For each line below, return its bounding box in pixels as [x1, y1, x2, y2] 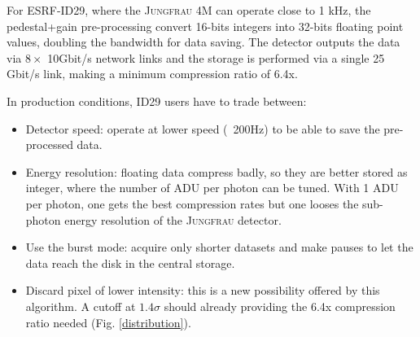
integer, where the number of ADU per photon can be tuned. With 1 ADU [25, 179, 399, 196]
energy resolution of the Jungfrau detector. [64, 211, 282, 228]
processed [25, 136, 73, 153]
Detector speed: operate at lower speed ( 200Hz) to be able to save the [25, 120, 380, 137]
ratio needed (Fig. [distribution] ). [25, 313, 191, 330]
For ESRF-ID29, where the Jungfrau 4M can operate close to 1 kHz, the [7, 2, 371, 18]
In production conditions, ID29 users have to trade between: [7, 92, 307, 109]
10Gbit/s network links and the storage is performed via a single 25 [47, 49, 385, 66]
